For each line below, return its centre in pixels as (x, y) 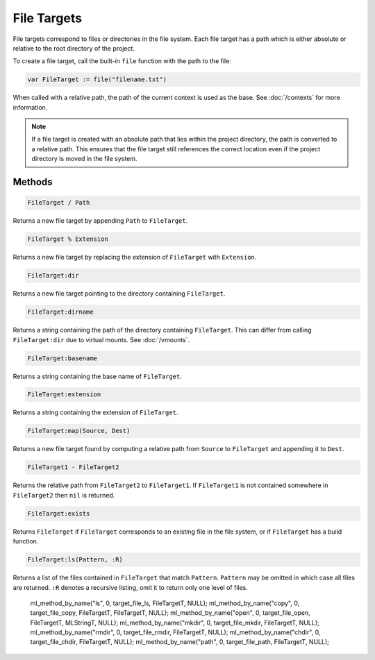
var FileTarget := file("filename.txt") (97, 79)
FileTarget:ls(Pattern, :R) (75, 560)
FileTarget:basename (62, 358)
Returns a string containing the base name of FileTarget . (97, 376)
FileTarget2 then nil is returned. (64, 495)
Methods (33, 182)
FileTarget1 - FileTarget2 (73, 467)
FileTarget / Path (59, 203)
